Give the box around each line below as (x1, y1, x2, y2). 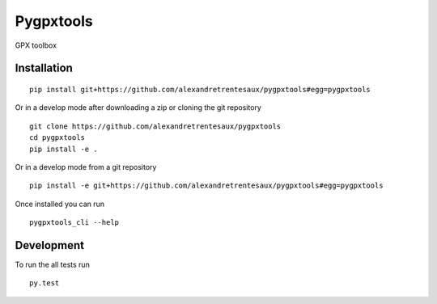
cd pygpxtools (29, 133, 85, 142)
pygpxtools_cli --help (29, 218, 120, 227)
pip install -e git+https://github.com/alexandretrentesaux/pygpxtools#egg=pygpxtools (29, 181, 384, 190)
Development (15, 239, 85, 252)
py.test (29, 279, 60, 288)
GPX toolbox (15, 40, 57, 50)
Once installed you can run (15, 199, 105, 209)
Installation (15, 61, 73, 75)
